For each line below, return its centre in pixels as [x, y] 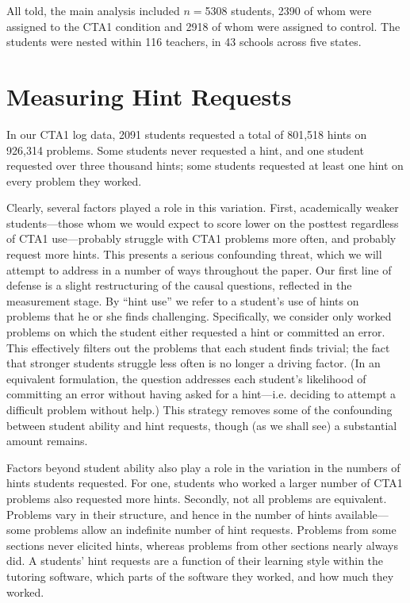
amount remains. [47, 441]
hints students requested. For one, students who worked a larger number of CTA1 [205, 483]
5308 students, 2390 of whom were [288, 10]
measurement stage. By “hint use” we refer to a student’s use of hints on [183, 300]
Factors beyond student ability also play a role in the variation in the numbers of [203, 467]
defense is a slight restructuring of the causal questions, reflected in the [179, 285]
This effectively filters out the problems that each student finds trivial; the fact [198, 347]
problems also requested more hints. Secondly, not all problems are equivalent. [197, 498]
